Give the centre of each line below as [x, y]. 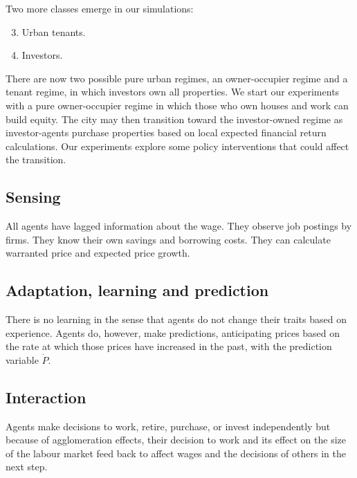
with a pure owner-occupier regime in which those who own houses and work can [177, 105]
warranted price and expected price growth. [98, 253]
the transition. [36, 159]
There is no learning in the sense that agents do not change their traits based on [176, 319]
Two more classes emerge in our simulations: [100, 8]
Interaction [46, 397]
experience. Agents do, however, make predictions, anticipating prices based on [173, 332]
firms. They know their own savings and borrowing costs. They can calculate [168, 239]
